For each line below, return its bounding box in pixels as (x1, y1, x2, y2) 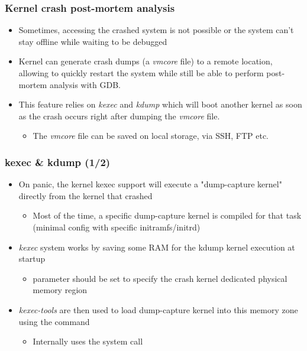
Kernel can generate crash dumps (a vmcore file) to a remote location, (18, 55, 273, 67)
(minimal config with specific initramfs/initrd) (33, 220, 201, 233)
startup (18, 252, 46, 265)
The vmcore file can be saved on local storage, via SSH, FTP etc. (33, 129, 269, 142)
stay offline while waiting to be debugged (18, 35, 167, 47)
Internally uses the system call (33, 335, 143, 347)
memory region (33, 284, 88, 296)
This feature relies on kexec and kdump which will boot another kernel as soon (18, 98, 302, 110)
